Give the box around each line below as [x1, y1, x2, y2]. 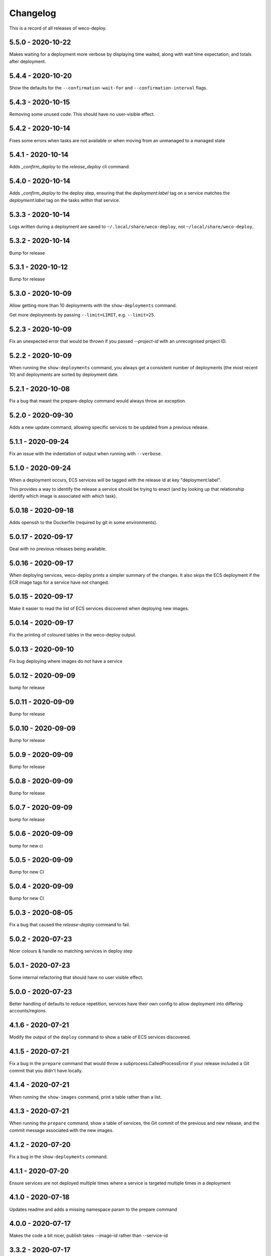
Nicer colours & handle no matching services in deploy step [9, 948, 132, 954]
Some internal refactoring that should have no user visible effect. [9, 975, 144, 981]
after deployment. [9, 58, 46, 64]
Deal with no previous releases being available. [9, 546, 107, 552]
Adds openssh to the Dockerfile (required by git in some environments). [9, 519, 158, 526]
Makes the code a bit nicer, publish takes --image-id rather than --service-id [9, 1232, 168, 1238]
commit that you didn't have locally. [9, 1068, 83, 1074]
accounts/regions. [9, 1008, 47, 1014]
